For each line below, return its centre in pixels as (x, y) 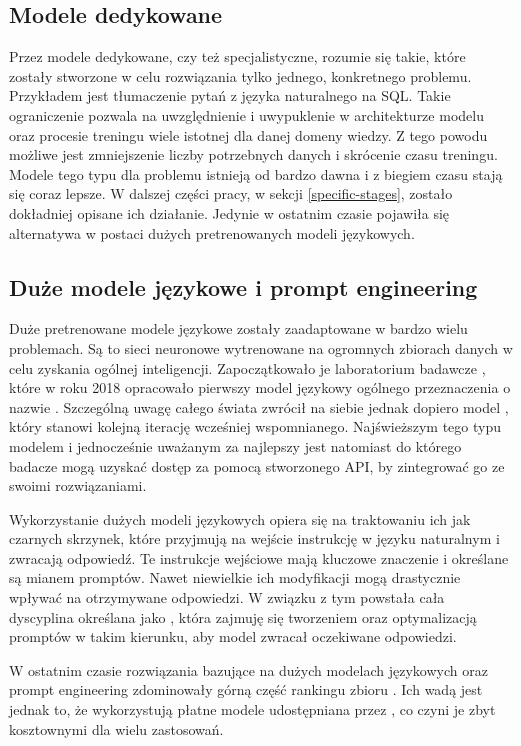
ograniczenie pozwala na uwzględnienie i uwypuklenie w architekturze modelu (246, 114)
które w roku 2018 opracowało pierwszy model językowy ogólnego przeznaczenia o (260, 387)
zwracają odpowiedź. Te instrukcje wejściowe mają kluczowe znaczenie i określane (259, 557)
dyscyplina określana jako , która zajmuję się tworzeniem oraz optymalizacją (243, 616)
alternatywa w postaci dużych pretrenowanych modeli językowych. (212, 232)
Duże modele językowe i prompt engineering (243, 286)
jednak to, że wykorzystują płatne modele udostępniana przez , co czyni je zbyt (252, 709)
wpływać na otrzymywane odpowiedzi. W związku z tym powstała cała (227, 597)
